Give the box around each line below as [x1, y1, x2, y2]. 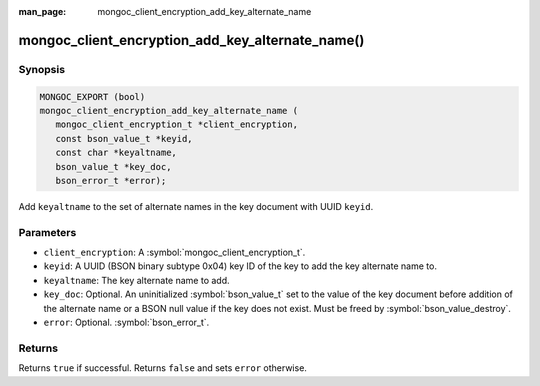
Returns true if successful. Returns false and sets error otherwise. [18, 362, 307, 374]
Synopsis [18, 62, 65, 76]
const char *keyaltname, [55, 147, 177, 159]
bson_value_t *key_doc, [55, 161, 172, 172]
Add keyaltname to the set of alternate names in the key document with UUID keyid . [18, 200, 374, 212]
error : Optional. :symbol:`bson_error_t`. [43, 316, 210, 328]
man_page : [18, 6, 67, 17]
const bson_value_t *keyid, [55, 133, 194, 144]
